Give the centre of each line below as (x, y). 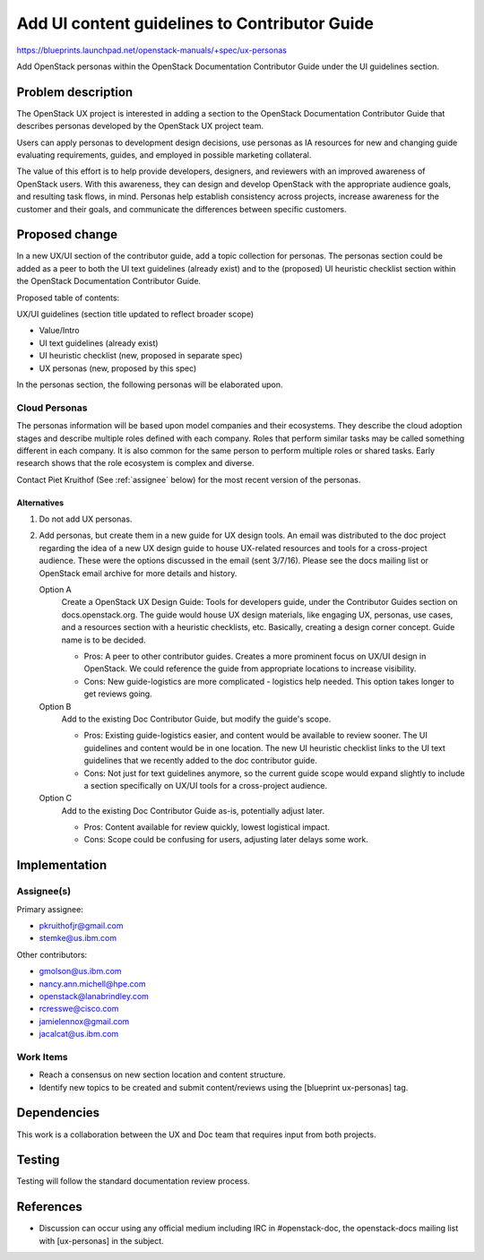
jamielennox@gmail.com (84, 1021)
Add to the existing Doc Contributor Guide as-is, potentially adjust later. (193, 810)
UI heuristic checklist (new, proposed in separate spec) (141, 356)
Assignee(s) (44, 892)
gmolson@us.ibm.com (80, 971)
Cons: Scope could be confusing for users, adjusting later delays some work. (226, 840)
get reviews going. (118, 694)
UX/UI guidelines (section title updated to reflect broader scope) (135, 315)
